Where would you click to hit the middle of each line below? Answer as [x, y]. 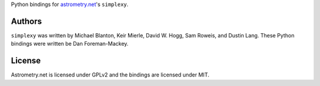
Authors [26, 21]
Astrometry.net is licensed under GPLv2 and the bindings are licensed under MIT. [110, 75]
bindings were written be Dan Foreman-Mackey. [70, 44]
